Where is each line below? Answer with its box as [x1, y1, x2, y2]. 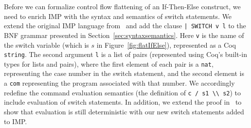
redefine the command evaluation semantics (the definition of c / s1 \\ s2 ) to [4, 87, 241, 97]
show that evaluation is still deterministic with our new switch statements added [4, 106, 244, 116]
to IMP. [4, 116, 27, 126]
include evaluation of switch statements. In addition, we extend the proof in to [4, 97, 242, 107]
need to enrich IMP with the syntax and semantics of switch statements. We [4, 11, 232, 21]
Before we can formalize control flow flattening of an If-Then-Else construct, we [4, 1, 241, 11]
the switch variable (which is [4, 39, 89, 50]
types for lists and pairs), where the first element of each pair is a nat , [4, 58, 214, 69]
